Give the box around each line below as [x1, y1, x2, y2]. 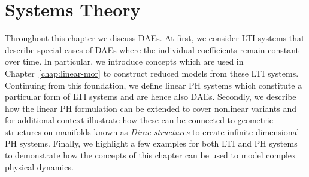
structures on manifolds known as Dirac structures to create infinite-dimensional [5, 125, 299, 138]
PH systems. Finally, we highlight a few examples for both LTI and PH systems [5, 137, 298, 149]
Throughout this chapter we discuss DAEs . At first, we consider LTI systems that [5, 32, 305, 44]
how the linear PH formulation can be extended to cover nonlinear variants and [5, 102, 297, 114]
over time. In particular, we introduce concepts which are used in [5, 55, 244, 68]
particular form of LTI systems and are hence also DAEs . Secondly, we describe [5, 90, 296, 103]
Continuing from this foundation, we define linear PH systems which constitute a [5, 78, 302, 91]
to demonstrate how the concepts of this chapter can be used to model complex [5, 149, 296, 161]
